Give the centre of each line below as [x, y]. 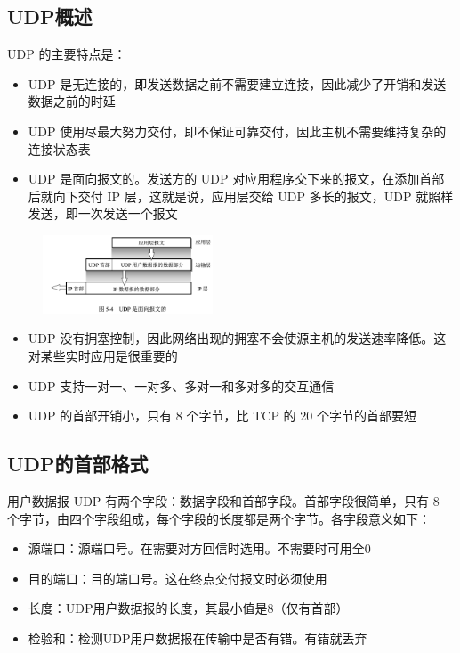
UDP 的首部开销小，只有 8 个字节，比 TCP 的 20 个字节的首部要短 [222, 416]
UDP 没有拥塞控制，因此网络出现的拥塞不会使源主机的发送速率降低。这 [237, 338]
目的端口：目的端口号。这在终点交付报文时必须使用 [178, 578]
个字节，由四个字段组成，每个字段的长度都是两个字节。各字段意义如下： [219, 518]
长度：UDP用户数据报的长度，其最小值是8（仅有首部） [188, 608]
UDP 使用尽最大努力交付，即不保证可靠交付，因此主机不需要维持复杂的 [237, 131]
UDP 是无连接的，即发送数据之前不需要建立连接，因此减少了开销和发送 [237, 83]
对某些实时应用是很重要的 [103, 356]
